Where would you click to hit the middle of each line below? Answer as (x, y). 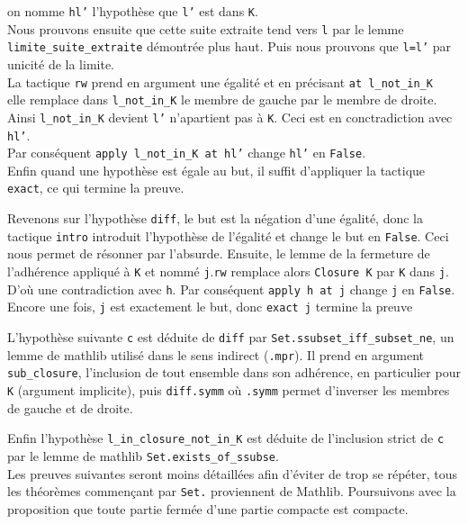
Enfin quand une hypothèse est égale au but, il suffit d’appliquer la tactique (216, 170)
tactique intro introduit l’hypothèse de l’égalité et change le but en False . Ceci (228, 235)
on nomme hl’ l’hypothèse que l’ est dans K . (133, 11)
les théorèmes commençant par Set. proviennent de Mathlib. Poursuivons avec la (232, 491)
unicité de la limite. (61, 63)
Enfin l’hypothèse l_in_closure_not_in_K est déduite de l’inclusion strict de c (226, 438)
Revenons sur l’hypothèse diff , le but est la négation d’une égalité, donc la (216, 218)
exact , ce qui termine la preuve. (96, 188)
